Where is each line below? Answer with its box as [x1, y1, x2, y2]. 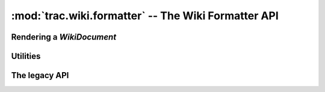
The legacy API [11, 70, 69, 81]
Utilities [11, 51, 41, 61]
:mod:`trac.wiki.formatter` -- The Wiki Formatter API [11, 9, 279, 22]
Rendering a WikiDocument [11, 32, 117, 42]
